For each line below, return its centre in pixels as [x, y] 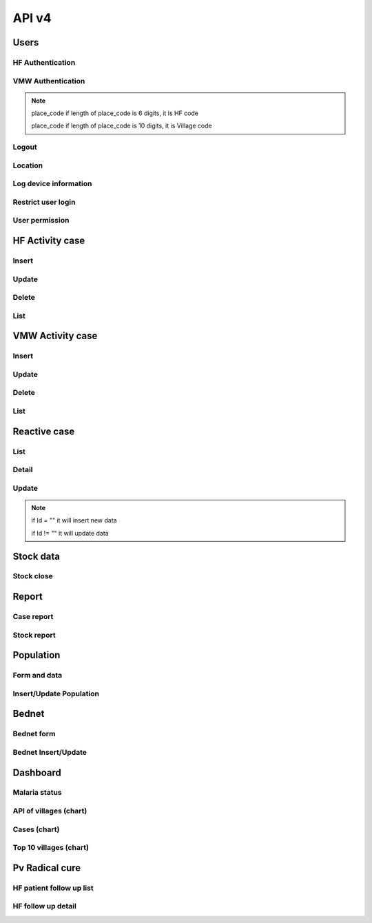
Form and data [37, 676]
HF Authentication [44, 62]
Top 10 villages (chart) [51, 848]
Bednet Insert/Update [50, 752]
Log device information [52, 184]
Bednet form [34, 734]
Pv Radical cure [47, 868]
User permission [41, 221]
